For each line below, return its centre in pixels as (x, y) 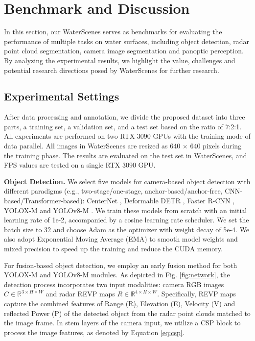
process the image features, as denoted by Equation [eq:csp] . (94, 332)
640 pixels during (216, 146)
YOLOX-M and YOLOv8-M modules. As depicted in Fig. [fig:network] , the (117, 275)
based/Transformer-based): (44, 201)
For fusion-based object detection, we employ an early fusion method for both (121, 265)
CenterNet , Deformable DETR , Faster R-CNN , (161, 201)
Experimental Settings (62, 96)
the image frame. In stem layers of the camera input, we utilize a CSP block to (122, 323)
